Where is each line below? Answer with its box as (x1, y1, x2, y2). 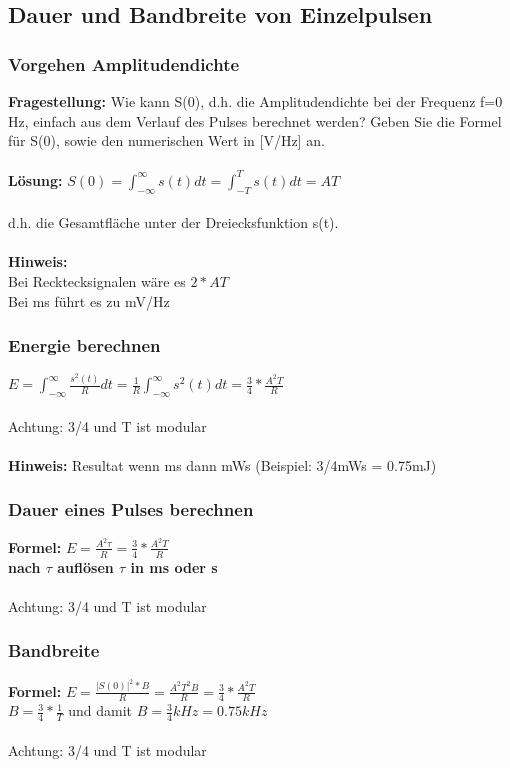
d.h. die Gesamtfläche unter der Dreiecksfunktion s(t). (8, 212, 339, 233)
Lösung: (8, 169, 63, 190)
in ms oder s (130, 556, 218, 577)
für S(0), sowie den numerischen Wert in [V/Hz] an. (8, 130, 325, 151)
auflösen (57, 556, 114, 577)
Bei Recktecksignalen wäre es (8, 271, 186, 292)
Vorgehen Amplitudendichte (8, 51, 240, 76)
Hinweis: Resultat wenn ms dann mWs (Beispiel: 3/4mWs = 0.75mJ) (8, 454, 437, 475)
